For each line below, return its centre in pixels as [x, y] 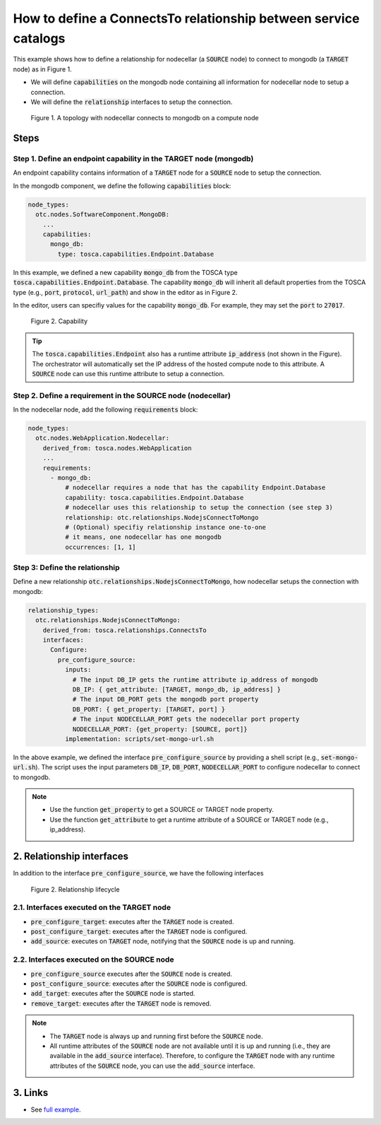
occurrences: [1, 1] [101, 547]
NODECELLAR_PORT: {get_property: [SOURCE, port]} [160, 729]
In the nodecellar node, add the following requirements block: [105, 409]
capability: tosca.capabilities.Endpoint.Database [154, 497]
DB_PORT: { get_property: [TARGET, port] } [149, 709]
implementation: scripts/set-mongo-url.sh [139, 739]
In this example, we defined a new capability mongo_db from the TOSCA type [125, 272]
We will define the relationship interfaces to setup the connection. [132, 102]
